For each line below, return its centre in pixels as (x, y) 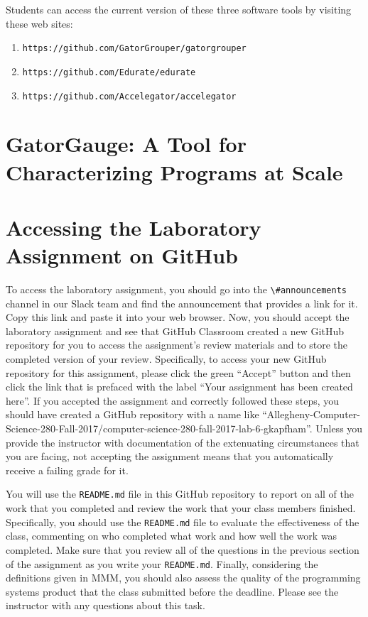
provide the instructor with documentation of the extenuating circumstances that (183, 442)
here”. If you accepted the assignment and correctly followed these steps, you (173, 400)
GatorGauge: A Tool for (126, 144)
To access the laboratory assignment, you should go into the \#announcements (176, 289)
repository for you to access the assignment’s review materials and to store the (177, 345)
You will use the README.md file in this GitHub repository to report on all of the (180, 494)
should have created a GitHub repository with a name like (132, 414)
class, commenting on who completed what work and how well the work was (172, 536)
